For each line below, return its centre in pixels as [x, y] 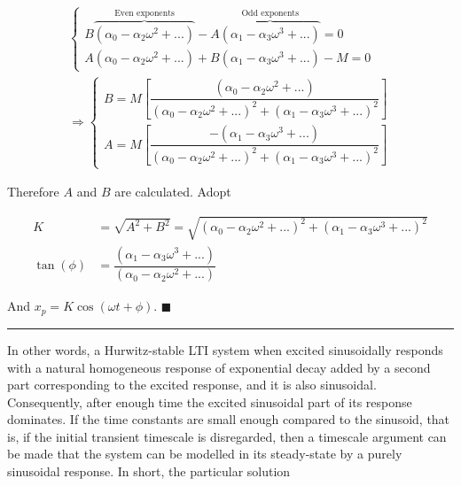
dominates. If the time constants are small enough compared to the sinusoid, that [229, 419]
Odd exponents [270, 13]
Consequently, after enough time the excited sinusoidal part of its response [210, 401]
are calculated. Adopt [173, 192]
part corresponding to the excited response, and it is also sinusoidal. [192, 385]
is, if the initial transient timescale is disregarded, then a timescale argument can [227, 436]
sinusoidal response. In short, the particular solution [149, 471]
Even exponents [145, 13]
